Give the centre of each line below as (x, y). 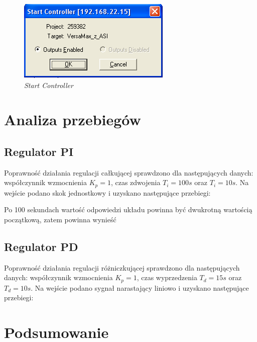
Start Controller (49, 85)
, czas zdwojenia (136, 182)
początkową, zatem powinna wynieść (60, 219)
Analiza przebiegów (73, 119)
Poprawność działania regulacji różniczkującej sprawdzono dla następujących (122, 267)
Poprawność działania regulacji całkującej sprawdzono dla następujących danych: (129, 172)
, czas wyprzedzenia (167, 277)
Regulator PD (41, 246)
